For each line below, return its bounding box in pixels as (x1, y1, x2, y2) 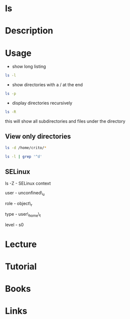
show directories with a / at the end (12, 82, 83, 88)
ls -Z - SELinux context (5, 181, 51, 187)
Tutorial (5, 261, 37, 272)
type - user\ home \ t (5, 211, 41, 218)
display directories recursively (12, 100, 73, 106)
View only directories (5, 132, 71, 141)
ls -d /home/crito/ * (5, 145, 47, 150)
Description (5, 25, 53, 37)
